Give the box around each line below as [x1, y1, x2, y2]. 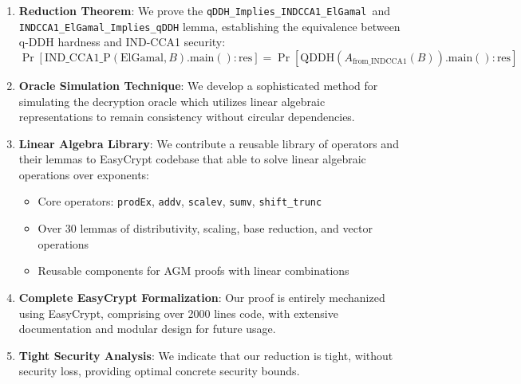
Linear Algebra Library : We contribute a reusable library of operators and [18, 135, 399, 151]
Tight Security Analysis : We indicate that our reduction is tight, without [18, 347, 393, 363]
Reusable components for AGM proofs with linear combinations [37, 262, 349, 279]
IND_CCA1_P [44, 52, 111, 64]
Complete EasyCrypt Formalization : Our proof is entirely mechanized [18, 288, 385, 305]
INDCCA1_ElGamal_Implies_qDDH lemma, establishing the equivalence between [18, 18, 401, 34]
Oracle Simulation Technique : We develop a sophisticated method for [18, 76, 378, 93]
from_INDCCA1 [352, 57, 407, 66]
